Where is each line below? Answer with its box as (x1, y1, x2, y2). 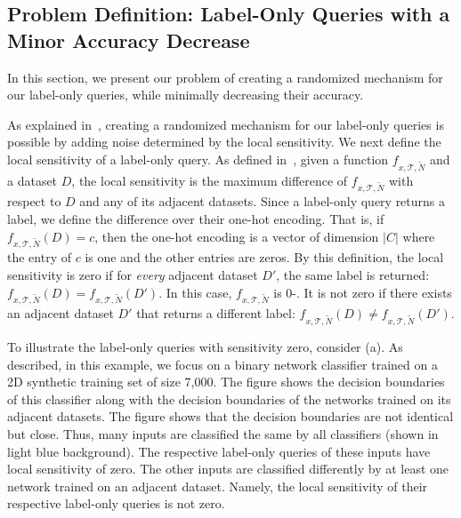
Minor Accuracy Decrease (7, 26, 250, 53)
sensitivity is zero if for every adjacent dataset (7, 266, 258, 283)
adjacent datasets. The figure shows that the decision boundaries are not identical (7, 407, 454, 426)
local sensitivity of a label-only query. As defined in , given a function (7, 149, 389, 168)
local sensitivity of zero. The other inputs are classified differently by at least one (7, 459, 449, 478)
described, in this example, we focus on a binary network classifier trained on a (7, 355, 438, 373)
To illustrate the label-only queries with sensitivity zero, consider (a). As (7, 338, 403, 356)
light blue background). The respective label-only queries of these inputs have (7, 442, 431, 460)
